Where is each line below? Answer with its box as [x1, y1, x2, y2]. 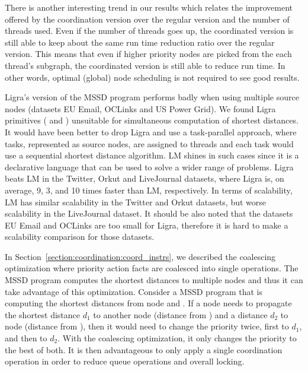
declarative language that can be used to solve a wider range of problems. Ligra [5, 160, 294, 173]
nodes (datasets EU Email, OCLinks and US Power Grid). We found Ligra [5, 102, 276, 115]
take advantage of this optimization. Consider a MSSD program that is [5, 285, 262, 297]
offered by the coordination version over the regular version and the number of [5, 12, 290, 25]
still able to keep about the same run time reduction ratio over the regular [5, 36, 275, 48]
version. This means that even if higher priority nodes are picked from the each [5, 47, 292, 60]
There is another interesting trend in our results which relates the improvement [5, 1, 293, 13]
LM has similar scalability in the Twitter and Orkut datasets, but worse [5, 195, 267, 208]
